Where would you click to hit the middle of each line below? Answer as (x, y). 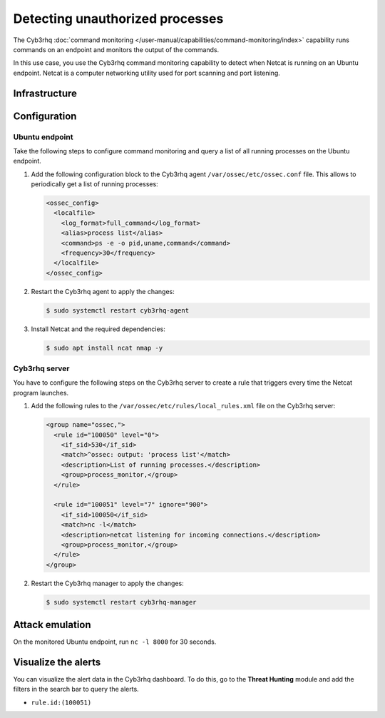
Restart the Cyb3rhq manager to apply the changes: (108, 583)
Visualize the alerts (57, 662)
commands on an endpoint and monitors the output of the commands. (116, 49)
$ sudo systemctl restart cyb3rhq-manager (121, 602)
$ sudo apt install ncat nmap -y (104, 348)
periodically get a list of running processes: (94, 184)
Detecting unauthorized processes (118, 19)
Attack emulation (52, 625)
